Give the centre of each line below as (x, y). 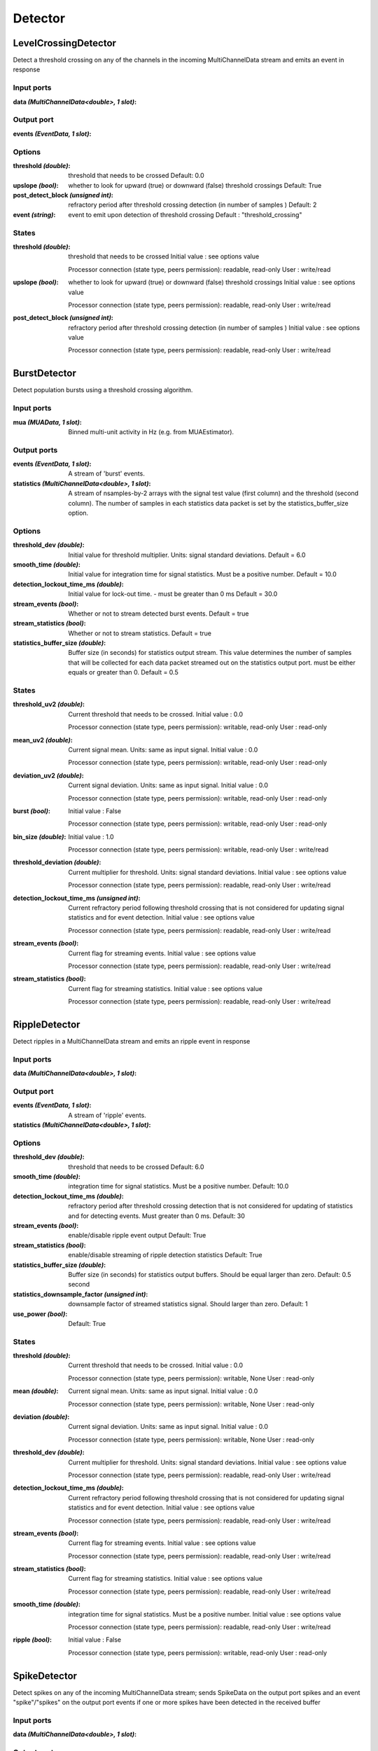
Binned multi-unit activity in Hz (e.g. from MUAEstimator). (151, 431)
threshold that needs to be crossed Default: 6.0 (136, 1167)
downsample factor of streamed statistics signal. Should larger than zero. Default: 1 (188, 1304)
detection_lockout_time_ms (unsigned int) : (77, 898)
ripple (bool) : (33, 1640)
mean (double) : (36, 1391)
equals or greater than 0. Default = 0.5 (123, 672)
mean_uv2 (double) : (43, 740)
